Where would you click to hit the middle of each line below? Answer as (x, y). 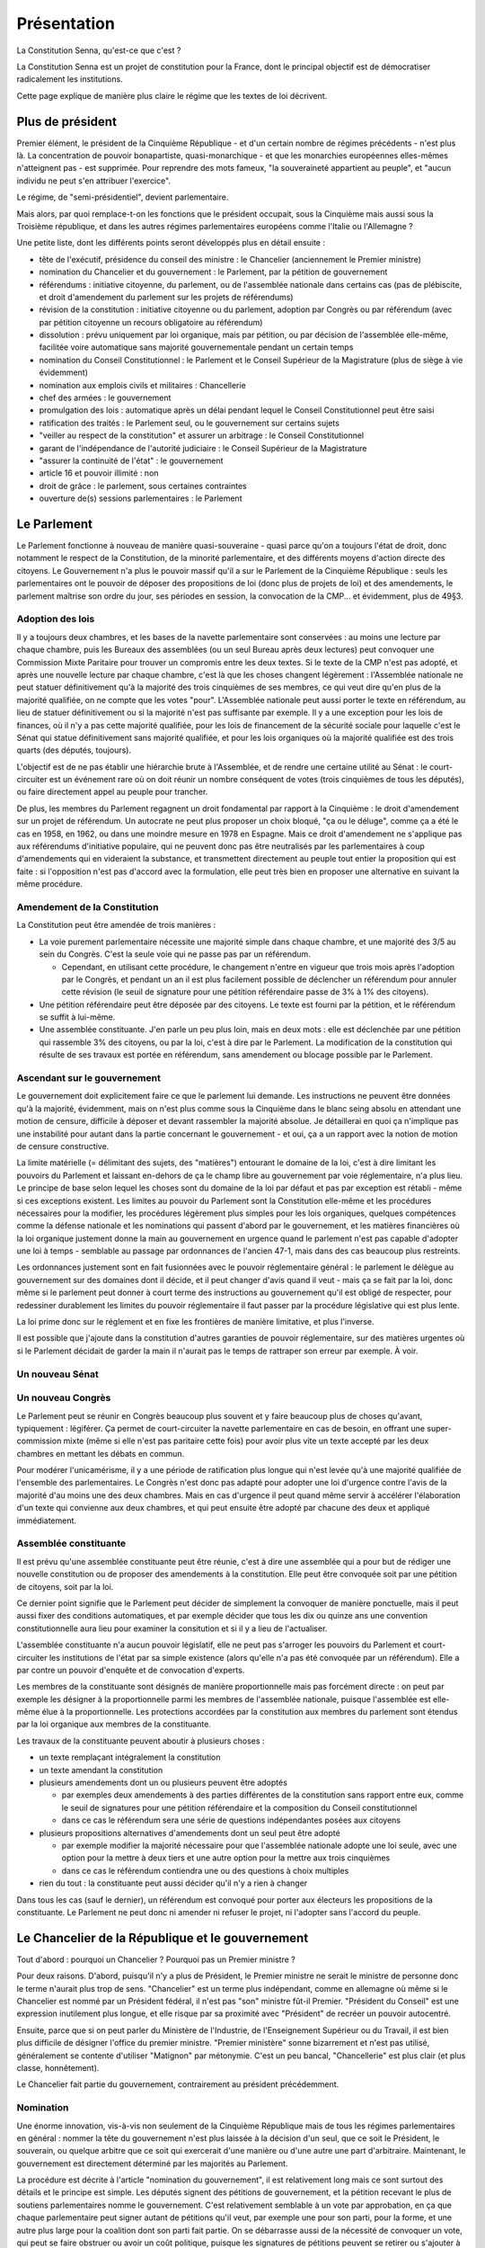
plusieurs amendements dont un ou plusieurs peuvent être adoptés (163, 1783)
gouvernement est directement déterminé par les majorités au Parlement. (152, 2163)
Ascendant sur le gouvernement (88, 1078)
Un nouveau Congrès (64, 1398)
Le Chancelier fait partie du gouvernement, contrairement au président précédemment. (178, 2084)
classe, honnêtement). (58, 2067)
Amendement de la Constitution (88, 906)
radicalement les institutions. (70, 79)
